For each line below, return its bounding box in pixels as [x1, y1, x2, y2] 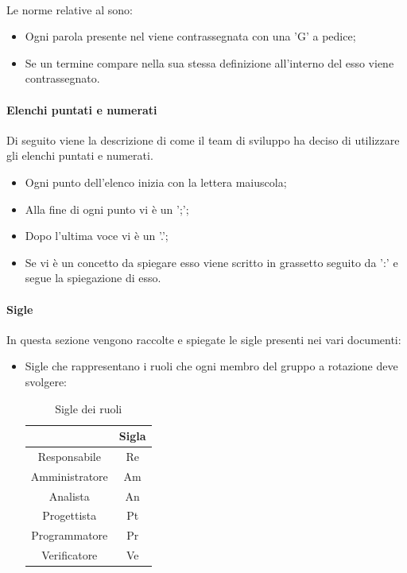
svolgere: [25, 373, 68, 389]
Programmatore [31, 527, 108, 544]
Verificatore [41, 547, 98, 563]
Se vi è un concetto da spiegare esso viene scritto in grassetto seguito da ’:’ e [25, 254, 398, 270]
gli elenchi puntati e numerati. [6, 147, 153, 164]
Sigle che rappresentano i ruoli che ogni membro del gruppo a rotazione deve [25, 358, 398, 374]
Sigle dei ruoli [55, 400, 122, 416]
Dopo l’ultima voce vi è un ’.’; [25, 227, 169, 244]
